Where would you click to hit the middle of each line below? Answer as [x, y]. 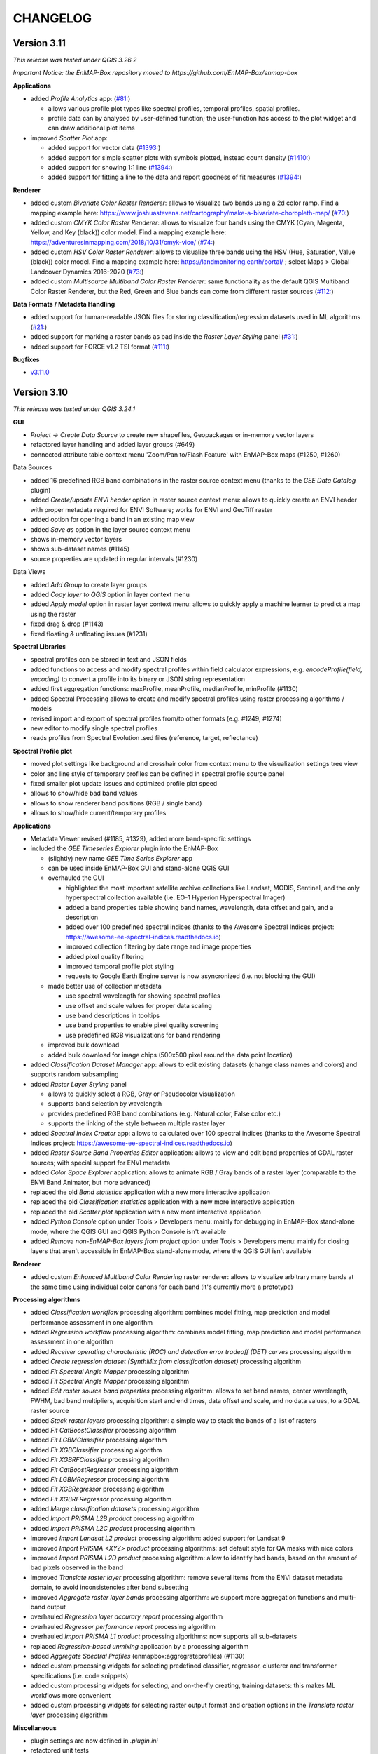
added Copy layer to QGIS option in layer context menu [110, 594]
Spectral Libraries [40, 646]
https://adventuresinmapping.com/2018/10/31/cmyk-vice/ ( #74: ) [123, 242]
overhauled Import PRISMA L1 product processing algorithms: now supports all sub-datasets [164, 1636]
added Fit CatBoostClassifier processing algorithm [103, 1430]
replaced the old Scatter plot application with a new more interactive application [146, 1212]
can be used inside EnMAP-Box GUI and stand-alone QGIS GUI [139, 868]
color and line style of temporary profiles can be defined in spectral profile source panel [157, 774]
